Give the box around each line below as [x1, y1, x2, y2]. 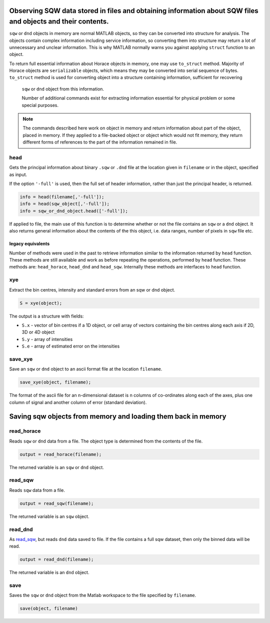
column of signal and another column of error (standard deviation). [9, 399, 147, 405]
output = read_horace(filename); [19, 451, 102, 457]
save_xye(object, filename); [19, 379, 91, 385]
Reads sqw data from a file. [9, 487, 65, 493]
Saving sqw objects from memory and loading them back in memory [9, 412, 226, 421]
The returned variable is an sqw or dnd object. [9, 464, 104, 470]
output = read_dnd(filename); [19, 556, 94, 562]
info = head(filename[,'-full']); [19, 194, 104, 200]
